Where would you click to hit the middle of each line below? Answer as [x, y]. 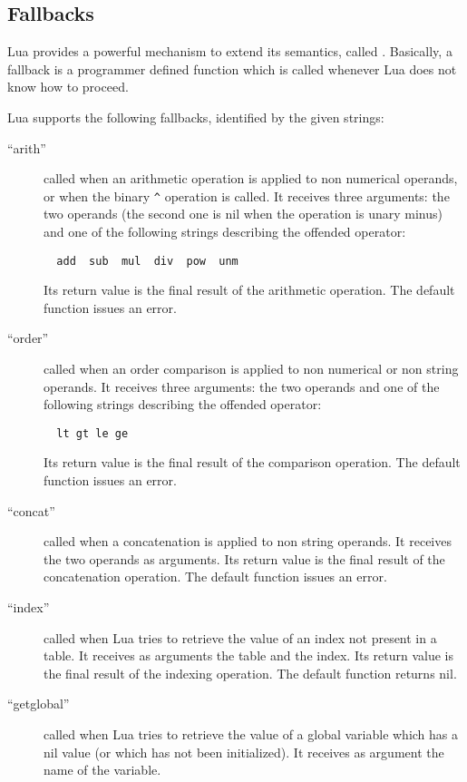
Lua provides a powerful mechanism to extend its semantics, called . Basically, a [230, 51]
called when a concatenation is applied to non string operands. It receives [248, 541]
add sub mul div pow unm [147, 261]
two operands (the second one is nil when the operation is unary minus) [243, 214]
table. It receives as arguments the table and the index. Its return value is [249, 655]
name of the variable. [102, 770]
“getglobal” [39, 704]
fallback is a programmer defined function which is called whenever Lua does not [232, 68]
